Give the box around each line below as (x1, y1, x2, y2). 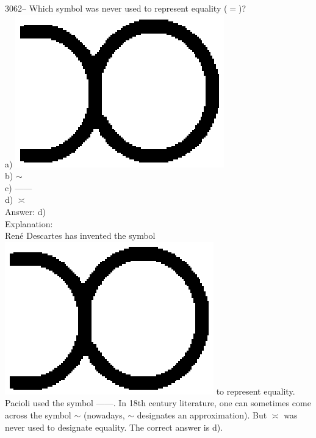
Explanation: (5, 217, 53, 230)
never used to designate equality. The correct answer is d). (5, 420, 223, 433)
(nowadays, (83, 408, 125, 421)
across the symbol (5, 408, 71, 421)
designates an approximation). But (137, 408, 267, 421)
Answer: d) (5, 205, 46, 217)
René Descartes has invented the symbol (5, 229, 156, 242)
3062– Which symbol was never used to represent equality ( (5, 2, 228, 14)
